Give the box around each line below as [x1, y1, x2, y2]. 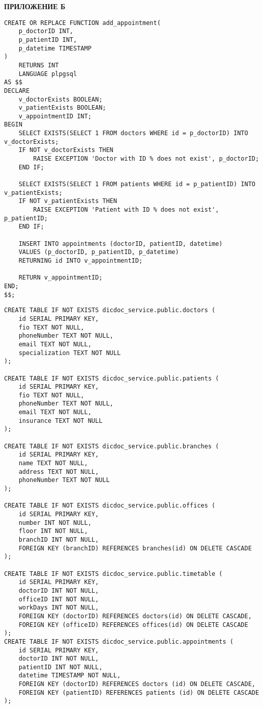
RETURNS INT [18, 61, 59, 69]
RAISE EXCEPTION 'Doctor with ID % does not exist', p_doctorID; [33, 155, 259, 163]
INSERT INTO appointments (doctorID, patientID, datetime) [18, 240, 223, 247]
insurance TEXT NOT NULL [18, 417, 103, 424]
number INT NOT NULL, [18, 519, 92, 526]
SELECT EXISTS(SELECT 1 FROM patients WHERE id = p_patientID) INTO [18, 181, 255, 188]
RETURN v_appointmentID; [18, 274, 103, 282]
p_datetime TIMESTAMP [18, 44, 92, 52]
